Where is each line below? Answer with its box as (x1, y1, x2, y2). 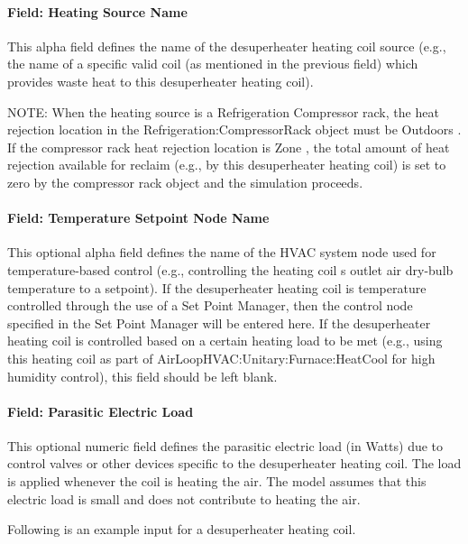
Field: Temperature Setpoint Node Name (7, 208, 270, 227)
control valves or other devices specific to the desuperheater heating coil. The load (7, 454, 462, 473)
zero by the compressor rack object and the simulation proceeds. (7, 172, 363, 191)
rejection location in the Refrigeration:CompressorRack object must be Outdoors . (7, 120, 462, 139)
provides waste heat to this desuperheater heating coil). (7, 71, 314, 90)
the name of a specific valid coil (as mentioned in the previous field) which (7, 54, 418, 73)
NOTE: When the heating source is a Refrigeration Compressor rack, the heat (7, 102, 439, 121)
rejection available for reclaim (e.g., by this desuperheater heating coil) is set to (7, 155, 446, 174)
